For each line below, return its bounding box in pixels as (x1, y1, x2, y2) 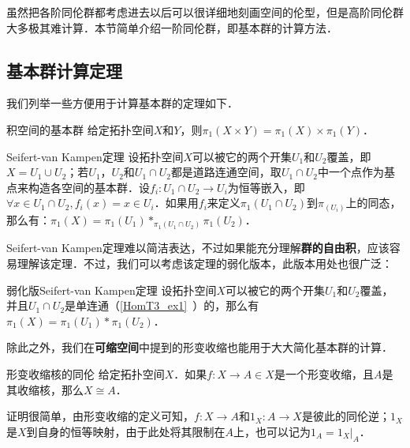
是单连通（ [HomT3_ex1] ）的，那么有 (65, 297, 259, 314)
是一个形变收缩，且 (274, 365, 374, 382)
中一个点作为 (317, 164, 384, 180)
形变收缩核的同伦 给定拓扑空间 (6, 365, 165, 382)
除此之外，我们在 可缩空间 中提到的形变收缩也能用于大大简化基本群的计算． (6, 339, 393, 356)
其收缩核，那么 (6, 381, 84, 397)
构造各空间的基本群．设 (28, 179, 150, 195)
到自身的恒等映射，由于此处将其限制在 (26, 423, 225, 439)
